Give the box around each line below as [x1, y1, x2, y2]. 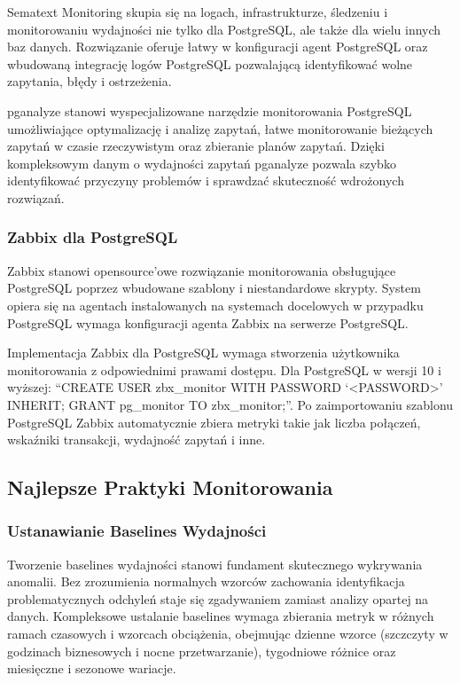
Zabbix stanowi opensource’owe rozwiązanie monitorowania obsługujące [7, 261, 396, 279]
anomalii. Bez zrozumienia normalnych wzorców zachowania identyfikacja [7, 572, 405, 591]
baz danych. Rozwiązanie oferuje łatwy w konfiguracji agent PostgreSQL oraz [7, 37, 428, 56]
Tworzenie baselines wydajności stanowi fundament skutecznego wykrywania [7, 554, 423, 573]
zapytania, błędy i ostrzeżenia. [7, 72, 172, 90]
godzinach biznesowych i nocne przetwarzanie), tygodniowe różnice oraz [7, 641, 396, 660]
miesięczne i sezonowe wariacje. [7, 659, 176, 678]
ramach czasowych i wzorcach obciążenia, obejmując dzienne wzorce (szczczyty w [7, 624, 448, 643]
